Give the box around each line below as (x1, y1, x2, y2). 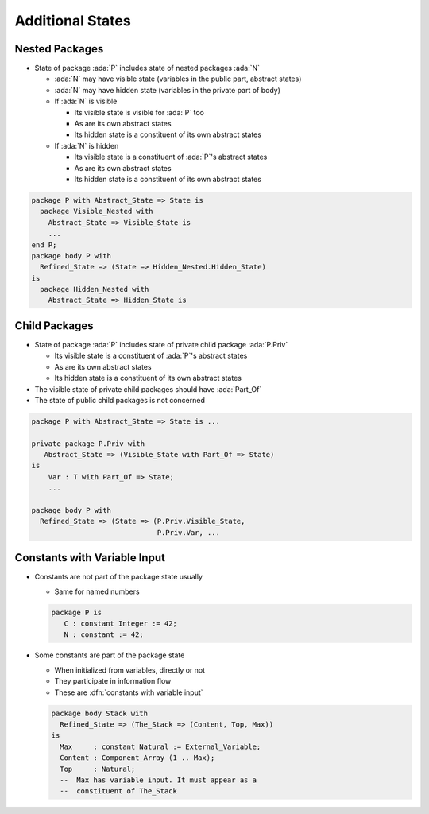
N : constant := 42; (64, 630, 145, 639)
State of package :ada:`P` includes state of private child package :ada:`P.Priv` (34, 339, 288, 349)
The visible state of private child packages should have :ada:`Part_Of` (34, 384, 262, 393)
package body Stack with (51, 708, 149, 718)
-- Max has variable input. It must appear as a (60, 775, 257, 785)
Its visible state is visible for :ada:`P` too (74, 107, 204, 117)
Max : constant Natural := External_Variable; (60, 742, 261, 751)
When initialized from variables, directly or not (54, 665, 206, 675)
